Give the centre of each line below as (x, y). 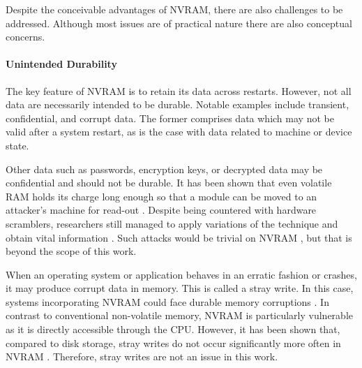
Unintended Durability (61, 64)
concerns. (25, 37)
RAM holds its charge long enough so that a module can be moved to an (161, 196)
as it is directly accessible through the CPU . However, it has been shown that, (173, 329)
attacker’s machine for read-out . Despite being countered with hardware (161, 210)
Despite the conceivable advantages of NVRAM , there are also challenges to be (174, 9)
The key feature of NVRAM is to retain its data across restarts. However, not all (179, 90)
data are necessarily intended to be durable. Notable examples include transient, (178, 104)
